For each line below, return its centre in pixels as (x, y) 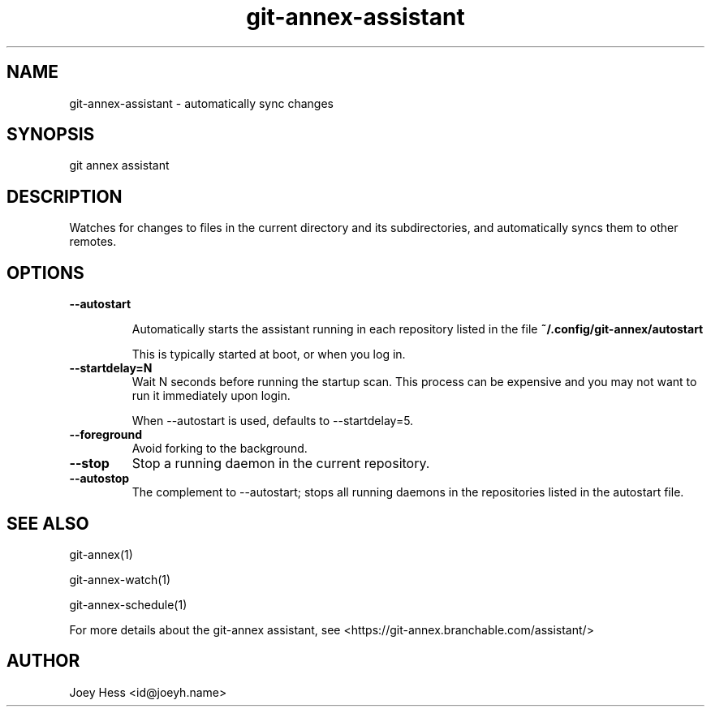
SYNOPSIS (51, 135)
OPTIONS (45, 273)
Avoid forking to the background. (220, 449)
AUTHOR (43, 661)
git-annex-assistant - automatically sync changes (201, 103)
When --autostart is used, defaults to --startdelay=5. (273, 421)
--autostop (99, 479)
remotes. (93, 242)
